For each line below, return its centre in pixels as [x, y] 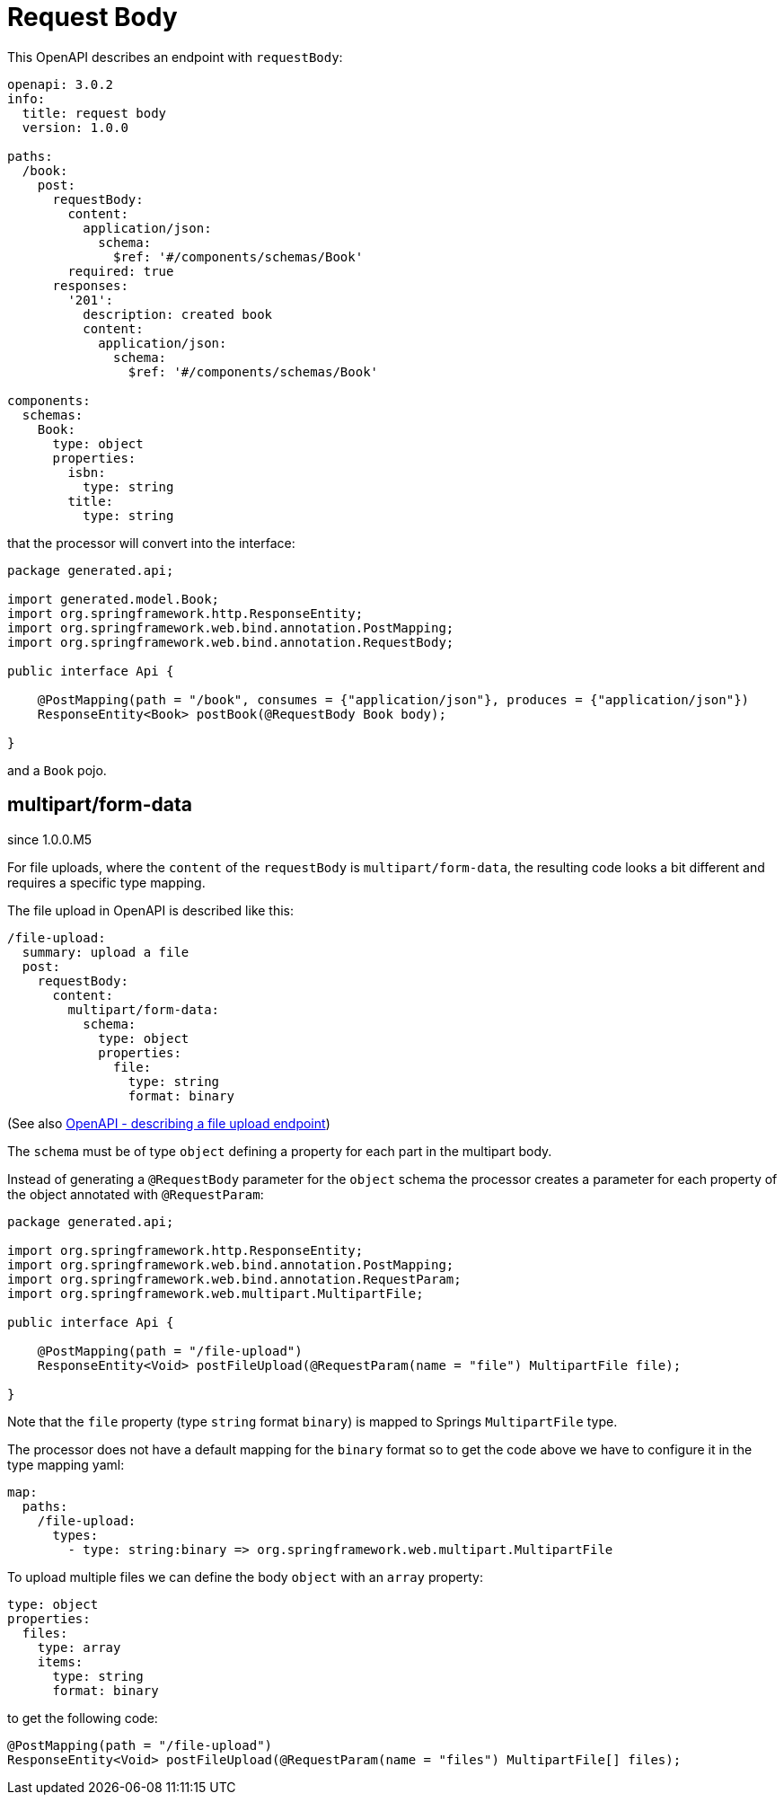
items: [60, 1661]
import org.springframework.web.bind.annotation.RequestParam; [234, 1279]
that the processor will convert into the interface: [151, 543]
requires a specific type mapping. [106, 882]
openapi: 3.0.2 [61, 84]
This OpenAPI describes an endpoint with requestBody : [175, 57]
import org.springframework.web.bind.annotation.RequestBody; [231, 642]
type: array [79, 1647]
